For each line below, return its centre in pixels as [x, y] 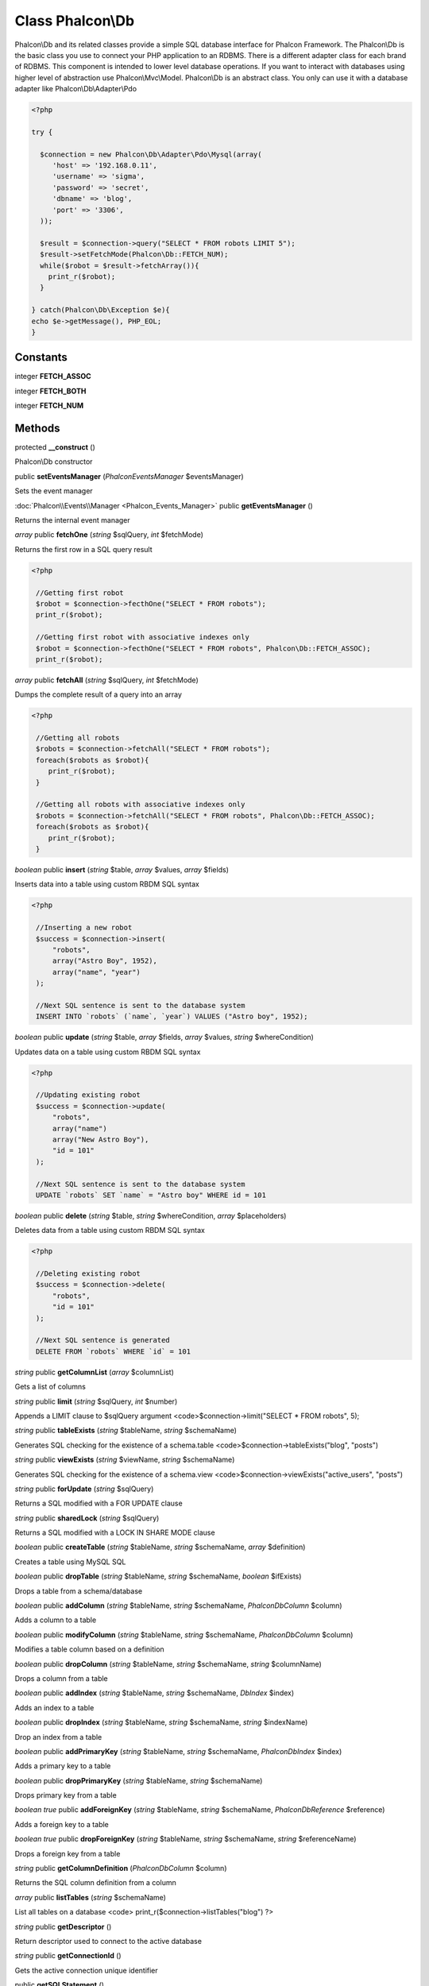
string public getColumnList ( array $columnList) [95, 1372]
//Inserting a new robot [84, 928]
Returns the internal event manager [72, 520]
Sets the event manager [54, 491]
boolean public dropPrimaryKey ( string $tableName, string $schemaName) [139, 1780]
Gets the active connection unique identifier [86, 1970]
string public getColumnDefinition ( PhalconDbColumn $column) [121, 1868]
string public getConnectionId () [68, 1956]
